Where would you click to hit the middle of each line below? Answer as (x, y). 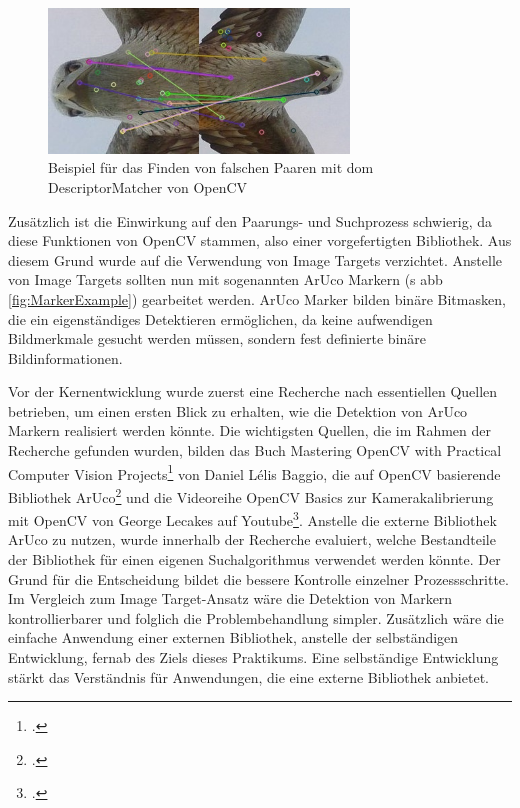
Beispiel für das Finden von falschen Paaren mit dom (211, 167)
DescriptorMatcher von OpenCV (148, 186)
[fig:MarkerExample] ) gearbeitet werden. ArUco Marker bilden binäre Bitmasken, (257, 298)
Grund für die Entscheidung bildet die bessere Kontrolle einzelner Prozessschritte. (258, 578)
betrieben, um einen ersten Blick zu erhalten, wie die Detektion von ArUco (238, 410)
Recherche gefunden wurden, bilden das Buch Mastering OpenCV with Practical (255, 450)
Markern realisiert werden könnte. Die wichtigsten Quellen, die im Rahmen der (249, 430)
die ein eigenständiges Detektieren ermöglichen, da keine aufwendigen (220, 318)
